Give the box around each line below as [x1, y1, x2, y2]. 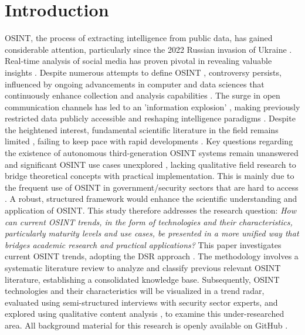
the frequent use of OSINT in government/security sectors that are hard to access [5, 181, 299, 193]
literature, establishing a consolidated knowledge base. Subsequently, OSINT [5, 273, 280, 285]
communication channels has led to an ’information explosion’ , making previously [5, 100, 300, 113]
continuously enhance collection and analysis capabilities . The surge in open [5, 89, 280, 101]
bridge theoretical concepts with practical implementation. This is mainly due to [5, 170, 294, 182]
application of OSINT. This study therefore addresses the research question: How [5, 204, 296, 216]
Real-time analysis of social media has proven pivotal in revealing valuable [5, 55, 272, 67]
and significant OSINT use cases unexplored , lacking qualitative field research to [5, 158, 296, 170]
